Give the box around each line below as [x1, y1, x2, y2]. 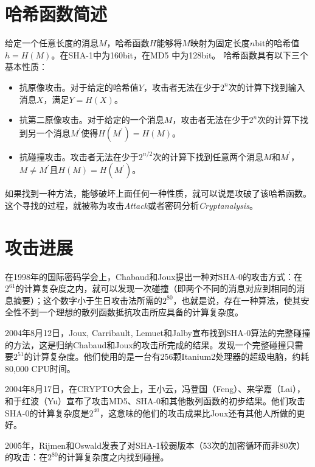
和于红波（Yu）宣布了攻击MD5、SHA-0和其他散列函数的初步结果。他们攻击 [5, 394, 306, 407]
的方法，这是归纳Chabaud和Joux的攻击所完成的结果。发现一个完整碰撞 [5, 338, 286, 351]
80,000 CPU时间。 [5, 362, 75, 374]
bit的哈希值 [255, 37, 300, 49]
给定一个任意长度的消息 [5, 37, 99, 49]
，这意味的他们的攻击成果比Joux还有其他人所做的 [100, 406, 297, 419]
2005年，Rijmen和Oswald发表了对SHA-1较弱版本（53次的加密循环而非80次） [5, 438, 305, 451]
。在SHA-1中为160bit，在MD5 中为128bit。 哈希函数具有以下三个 [51, 48, 308, 61]
